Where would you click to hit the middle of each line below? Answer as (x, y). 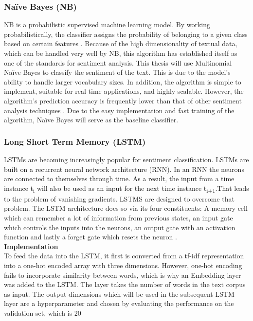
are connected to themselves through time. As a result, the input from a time (119, 178)
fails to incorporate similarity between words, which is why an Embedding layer (123, 275)
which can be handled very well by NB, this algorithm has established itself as (121, 53)
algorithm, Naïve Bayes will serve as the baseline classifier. (91, 120)
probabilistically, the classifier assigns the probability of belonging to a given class (126, 34)
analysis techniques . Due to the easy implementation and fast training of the (119, 110)
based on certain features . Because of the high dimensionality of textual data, (121, 43)
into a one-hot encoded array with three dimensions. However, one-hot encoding (123, 265)
